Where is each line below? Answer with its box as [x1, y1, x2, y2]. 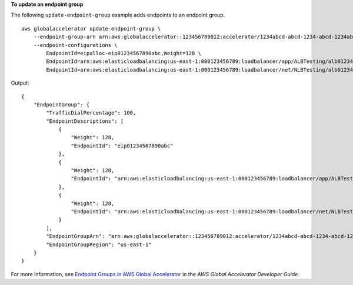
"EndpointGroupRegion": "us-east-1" [46, 241, 152, 248]
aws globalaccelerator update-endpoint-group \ [21, 25, 161, 32]
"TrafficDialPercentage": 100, [46, 109, 136, 116]
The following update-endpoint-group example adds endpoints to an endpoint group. [11, 12, 225, 19]
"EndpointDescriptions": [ [46, 118, 124, 125]
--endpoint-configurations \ [33, 42, 118, 48]
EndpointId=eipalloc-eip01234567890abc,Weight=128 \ [46, 50, 201, 56]
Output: [11, 79, 29, 86]
